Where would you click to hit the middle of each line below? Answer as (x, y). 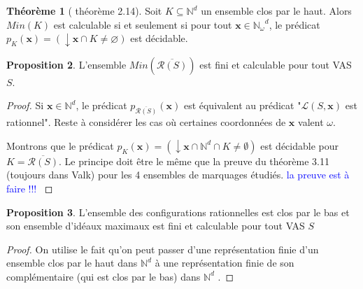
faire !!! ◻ (30, 188)
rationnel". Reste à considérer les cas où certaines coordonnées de (146, 122)
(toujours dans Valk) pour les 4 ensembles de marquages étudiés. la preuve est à (178, 175)
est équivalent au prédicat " (242, 105)
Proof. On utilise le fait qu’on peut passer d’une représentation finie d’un (163, 249)
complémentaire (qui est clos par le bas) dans (104, 276)
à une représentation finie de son (225, 263)
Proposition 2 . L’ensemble (66, 64)
